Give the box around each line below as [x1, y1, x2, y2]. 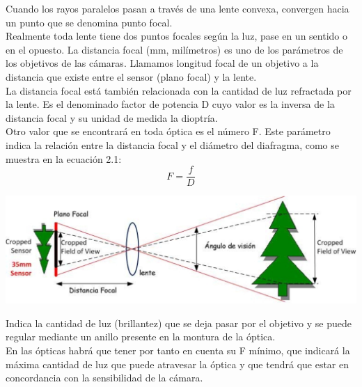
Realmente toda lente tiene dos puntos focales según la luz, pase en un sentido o [6, 29, 347, 43]
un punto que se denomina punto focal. [6, 15, 173, 29]
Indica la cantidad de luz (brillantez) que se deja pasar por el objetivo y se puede [6, 315, 352, 330]
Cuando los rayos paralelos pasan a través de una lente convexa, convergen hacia [6, 1, 349, 15]
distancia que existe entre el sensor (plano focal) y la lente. [6, 69, 257, 84]
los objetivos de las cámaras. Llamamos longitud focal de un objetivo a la [6, 56, 319, 70]
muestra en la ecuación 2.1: [6, 151, 122, 166]
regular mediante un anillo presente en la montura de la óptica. [6, 329, 276, 344]
